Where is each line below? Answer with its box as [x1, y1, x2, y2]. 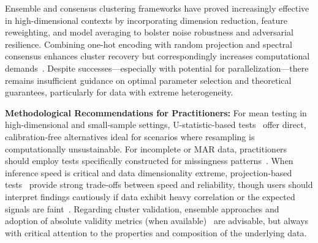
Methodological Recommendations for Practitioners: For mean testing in [5, 106, 307, 119]
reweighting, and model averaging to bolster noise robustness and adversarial [5, 26, 293, 39]
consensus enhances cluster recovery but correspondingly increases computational [5, 50, 310, 62]
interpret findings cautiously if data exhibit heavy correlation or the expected [5, 190, 295, 203]
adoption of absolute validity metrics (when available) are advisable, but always [5, 214, 309, 227]
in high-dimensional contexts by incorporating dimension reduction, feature [5, 13, 287, 26]
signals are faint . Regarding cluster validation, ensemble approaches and [5, 202, 279, 215]
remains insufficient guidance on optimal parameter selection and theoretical [5, 73, 292, 86]
